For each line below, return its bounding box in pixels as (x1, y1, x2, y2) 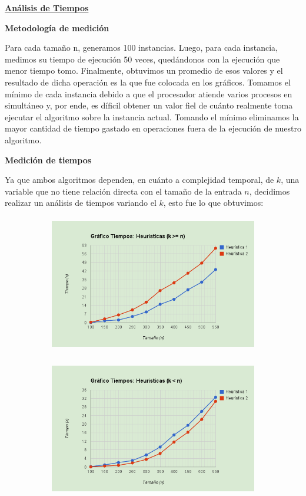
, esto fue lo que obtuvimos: (163, 196, 264, 209)
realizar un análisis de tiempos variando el (5, 196, 157, 209)
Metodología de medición (5, 21, 109, 34)
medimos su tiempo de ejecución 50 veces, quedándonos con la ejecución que (5, 52, 280, 65)
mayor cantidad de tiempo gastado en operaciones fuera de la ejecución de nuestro (5, 122, 301, 134)
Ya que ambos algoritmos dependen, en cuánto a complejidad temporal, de (5, 173, 274, 186)
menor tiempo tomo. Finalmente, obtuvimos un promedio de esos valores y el (5, 64, 283, 77)
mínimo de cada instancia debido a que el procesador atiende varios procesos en (5, 87, 292, 100)
